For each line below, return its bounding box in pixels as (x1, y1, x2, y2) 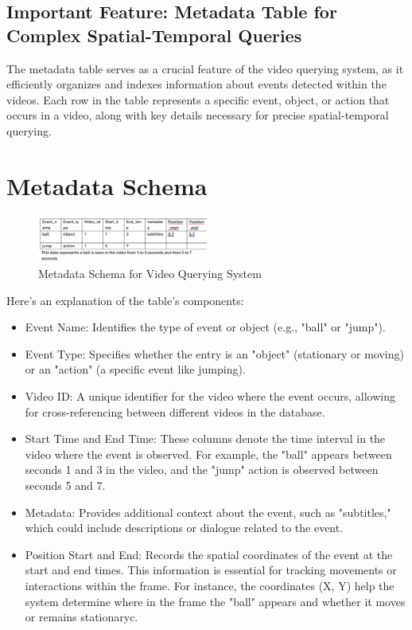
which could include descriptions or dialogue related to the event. (25, 519, 344, 536)
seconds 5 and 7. (25, 476, 106, 493)
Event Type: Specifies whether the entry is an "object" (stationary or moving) (25, 345, 404, 362)
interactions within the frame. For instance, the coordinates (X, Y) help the (25, 577, 395, 593)
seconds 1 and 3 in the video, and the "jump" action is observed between (25, 461, 379, 478)
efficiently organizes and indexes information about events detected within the (6, 76, 387, 92)
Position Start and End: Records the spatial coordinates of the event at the (25, 546, 393, 562)
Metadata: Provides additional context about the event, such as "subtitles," (25, 503, 391, 520)
